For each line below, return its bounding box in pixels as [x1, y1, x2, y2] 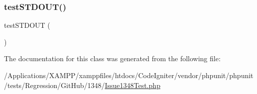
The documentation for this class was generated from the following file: [4, 53, 221, 64]
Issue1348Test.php [105, 80, 160, 90]
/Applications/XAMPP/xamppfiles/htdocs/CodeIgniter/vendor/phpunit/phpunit [4, 70, 254, 80]
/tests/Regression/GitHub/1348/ [4, 80, 105, 90]
